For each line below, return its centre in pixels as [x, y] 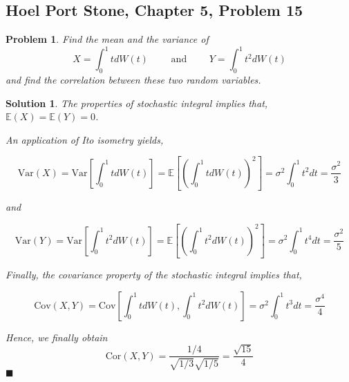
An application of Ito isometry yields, [85, 139]
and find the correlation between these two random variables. [133, 80]
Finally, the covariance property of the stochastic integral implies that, [154, 275]
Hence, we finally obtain [57, 337]
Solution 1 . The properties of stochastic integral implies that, [137, 103]
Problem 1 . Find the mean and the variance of [107, 39]
